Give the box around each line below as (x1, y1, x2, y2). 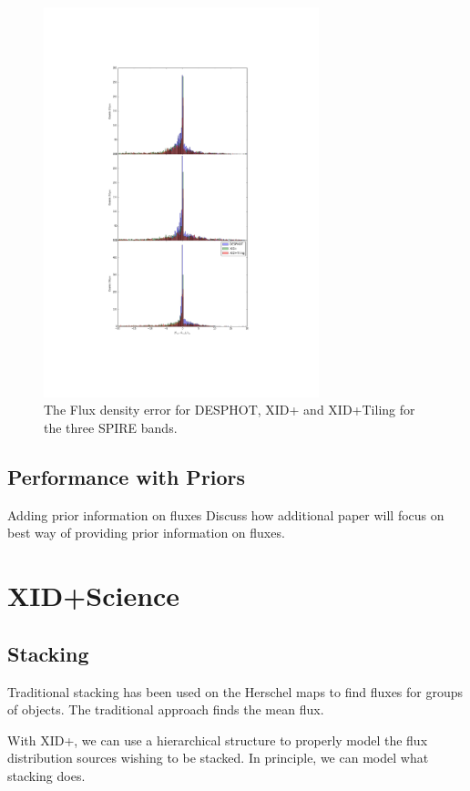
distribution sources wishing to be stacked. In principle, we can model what (7, 748, 429, 767)
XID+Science (7, 577, 180, 614)
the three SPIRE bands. (44, 418, 178, 437)
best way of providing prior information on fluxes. (7, 523, 285, 542)
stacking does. (7, 765, 86, 785)
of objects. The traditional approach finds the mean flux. (7, 700, 324, 719)
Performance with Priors (7, 462, 246, 490)
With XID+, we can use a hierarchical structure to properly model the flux (7, 730, 428, 749)
